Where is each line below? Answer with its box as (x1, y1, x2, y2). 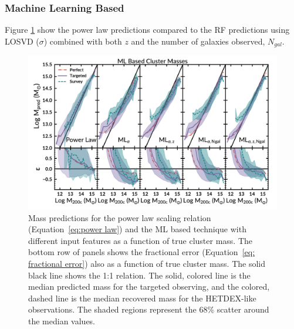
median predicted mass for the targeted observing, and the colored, (28, 280, 270, 293)
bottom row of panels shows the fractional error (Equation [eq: (28, 246, 255, 258)
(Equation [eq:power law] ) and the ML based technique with (28, 223, 246, 235)
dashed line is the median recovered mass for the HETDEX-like (28, 291, 256, 304)
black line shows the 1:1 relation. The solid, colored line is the (28, 269, 251, 281)
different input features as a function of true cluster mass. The (28, 234, 253, 246)
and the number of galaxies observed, (131, 35, 265, 47)
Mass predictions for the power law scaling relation (28, 211, 211, 223)
